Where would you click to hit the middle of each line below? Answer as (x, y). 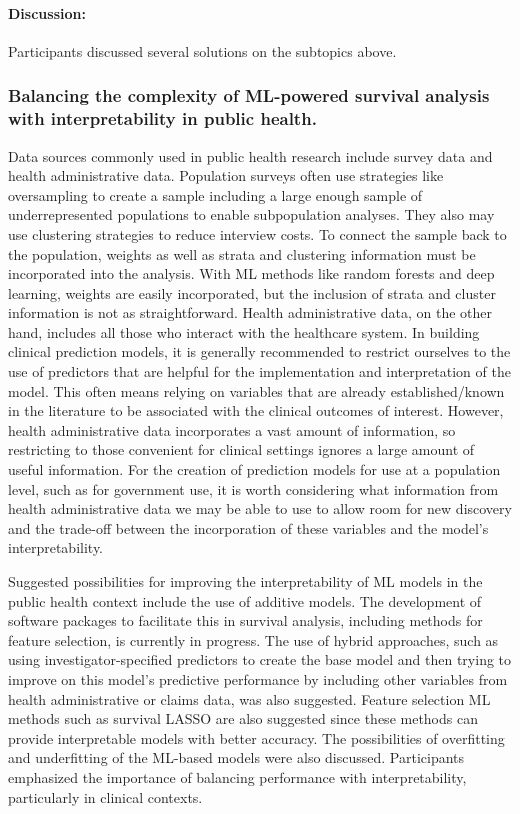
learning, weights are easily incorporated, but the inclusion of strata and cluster (252, 292)
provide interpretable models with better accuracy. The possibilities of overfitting (256, 737)
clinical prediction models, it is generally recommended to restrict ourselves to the (259, 351)
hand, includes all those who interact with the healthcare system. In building (244, 331)
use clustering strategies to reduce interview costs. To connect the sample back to (257, 233)
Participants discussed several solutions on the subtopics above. (202, 50)
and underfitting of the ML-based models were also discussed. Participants (236, 757)
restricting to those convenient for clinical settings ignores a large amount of (241, 449)
